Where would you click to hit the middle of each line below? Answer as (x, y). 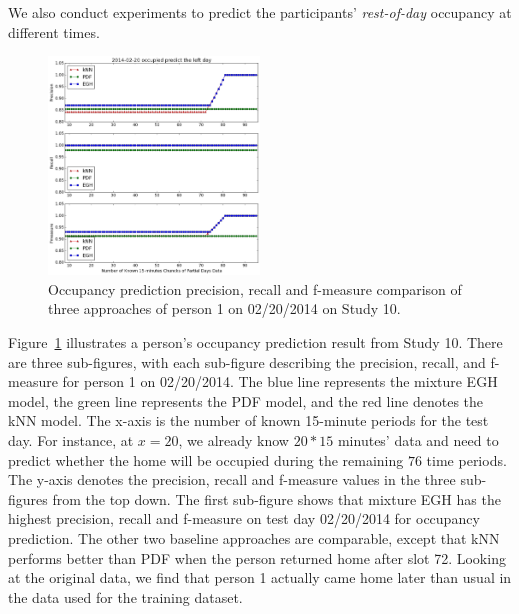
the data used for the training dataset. (125, 596)
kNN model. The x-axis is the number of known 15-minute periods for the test (248, 420)
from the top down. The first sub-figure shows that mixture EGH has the (276, 498)
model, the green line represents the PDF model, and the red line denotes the (246, 400)
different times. (54, 31)
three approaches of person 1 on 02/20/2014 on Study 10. (224, 308)
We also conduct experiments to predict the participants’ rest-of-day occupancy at (260, 12)
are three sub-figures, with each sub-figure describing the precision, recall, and (247, 361)
